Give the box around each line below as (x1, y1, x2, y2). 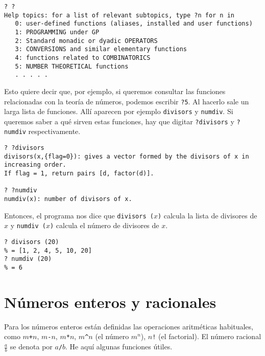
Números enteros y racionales (4, 291, 216, 312)
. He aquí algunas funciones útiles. (65, 341, 173, 352)
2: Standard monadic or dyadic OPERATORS (15, 37, 158, 44)
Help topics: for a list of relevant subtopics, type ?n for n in (4, 11, 235, 19)
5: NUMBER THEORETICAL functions (15, 62, 129, 70)
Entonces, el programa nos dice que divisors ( (4, 210, 154, 220)
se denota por (10, 341, 53, 352)
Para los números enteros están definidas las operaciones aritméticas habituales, (4, 321, 253, 331)
